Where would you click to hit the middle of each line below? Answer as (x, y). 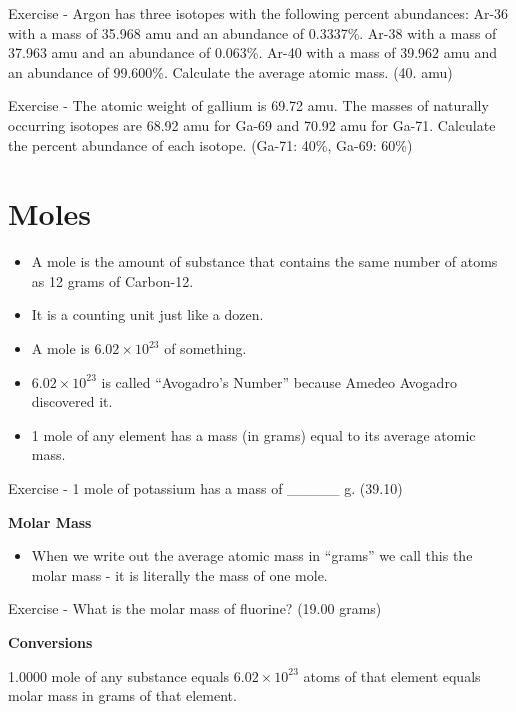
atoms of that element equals (392, 675)
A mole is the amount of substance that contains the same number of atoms (264, 261)
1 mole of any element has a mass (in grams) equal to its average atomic (253, 434)
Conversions (50, 642)
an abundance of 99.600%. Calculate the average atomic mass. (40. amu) (230, 71)
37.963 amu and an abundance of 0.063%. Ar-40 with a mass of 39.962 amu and (253, 52)
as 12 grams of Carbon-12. (112, 280)
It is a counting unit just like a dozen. (147, 314)
